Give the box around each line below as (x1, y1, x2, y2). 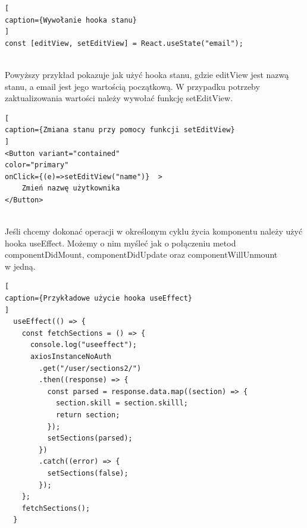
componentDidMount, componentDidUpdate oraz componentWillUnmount (5, 248, 278, 261)
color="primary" (5, 161, 69, 170)
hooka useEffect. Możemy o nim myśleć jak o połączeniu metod (5, 236, 236, 249)
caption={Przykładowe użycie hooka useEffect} (5, 294, 192, 303)
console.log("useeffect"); (30, 340, 137, 349)
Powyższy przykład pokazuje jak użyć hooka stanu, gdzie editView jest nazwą (5, 68, 289, 80)
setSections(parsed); (47, 434, 133, 443)
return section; (55, 411, 120, 419)
